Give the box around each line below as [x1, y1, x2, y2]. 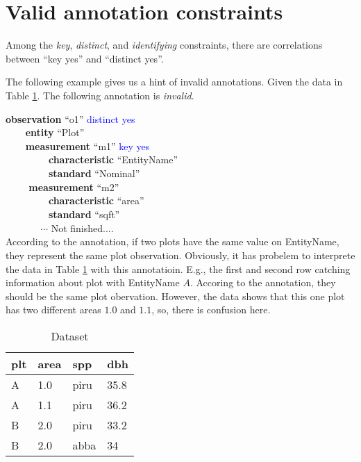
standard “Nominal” [48, 166, 140, 181]
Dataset [51, 327, 89, 344]
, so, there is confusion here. [151, 302, 271, 317]
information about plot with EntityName [6, 275, 180, 290]
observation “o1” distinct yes [6, 111, 135, 126]
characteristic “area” [48, 193, 144, 208]
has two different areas [6, 302, 101, 317]
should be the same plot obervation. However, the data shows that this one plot [6, 288, 345, 303]
